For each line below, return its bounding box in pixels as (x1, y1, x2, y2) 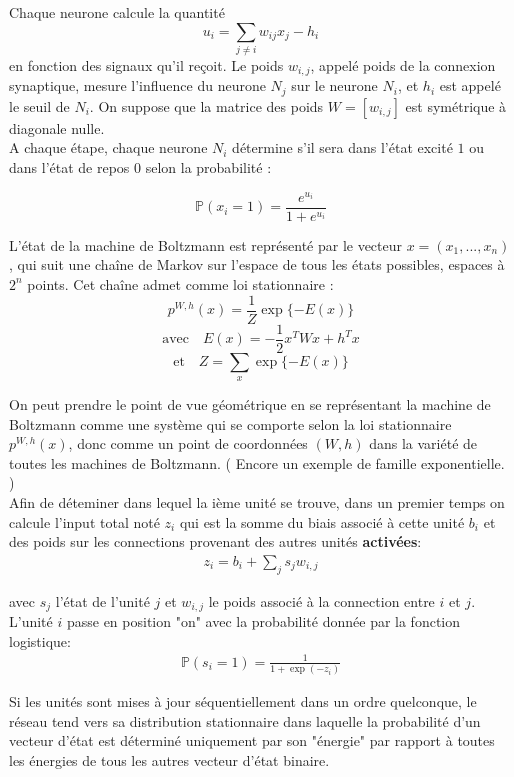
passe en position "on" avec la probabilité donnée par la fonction (66, 611, 461, 632)
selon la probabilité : (145, 157, 272, 178)
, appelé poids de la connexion (310, 54, 496, 75)
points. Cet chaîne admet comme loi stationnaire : (27, 273, 334, 294)
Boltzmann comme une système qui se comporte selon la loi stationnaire (9, 413, 452, 434)
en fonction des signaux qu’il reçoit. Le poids (9, 54, 284, 75)
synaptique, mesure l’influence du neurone (9, 75, 266, 96)
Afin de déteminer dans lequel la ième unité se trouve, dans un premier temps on (9, 492, 505, 513)
